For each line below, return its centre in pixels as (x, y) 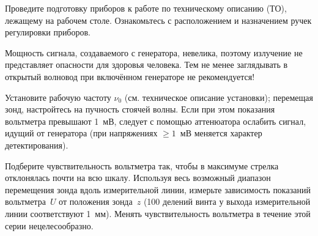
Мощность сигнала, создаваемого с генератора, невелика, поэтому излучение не (154, 52)
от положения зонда (96, 201)
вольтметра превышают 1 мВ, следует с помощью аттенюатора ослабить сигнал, (156, 121)
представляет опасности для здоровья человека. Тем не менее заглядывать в (146, 65)
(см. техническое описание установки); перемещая (219, 97)
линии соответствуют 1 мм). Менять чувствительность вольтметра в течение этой (158, 213)
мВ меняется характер (221, 133)
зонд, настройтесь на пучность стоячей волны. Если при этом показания (140, 109)
